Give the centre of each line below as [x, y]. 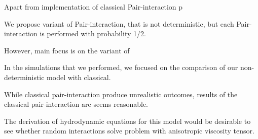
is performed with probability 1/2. [93, 33]
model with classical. [79, 77]
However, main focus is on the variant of [67, 50]
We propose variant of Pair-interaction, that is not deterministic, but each [119, 23]
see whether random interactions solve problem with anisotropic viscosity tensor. [129, 131]
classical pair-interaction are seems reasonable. [76, 104]
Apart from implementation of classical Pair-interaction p [94, 7]
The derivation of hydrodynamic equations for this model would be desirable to [127, 121]
